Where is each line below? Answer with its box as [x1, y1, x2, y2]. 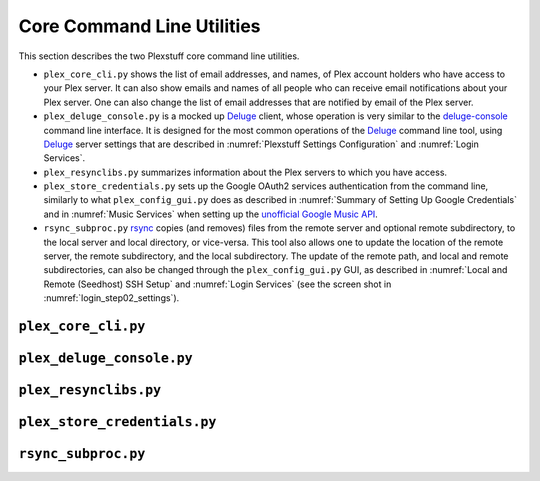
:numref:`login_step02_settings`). [43, 292, 180, 304]
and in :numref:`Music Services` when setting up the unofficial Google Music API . [43, 208, 379, 220]
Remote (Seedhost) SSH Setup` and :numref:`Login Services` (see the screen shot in [43, 278, 392, 290]
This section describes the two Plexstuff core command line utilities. [18, 50, 300, 62]
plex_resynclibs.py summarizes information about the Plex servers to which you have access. [43, 166, 448, 178]
